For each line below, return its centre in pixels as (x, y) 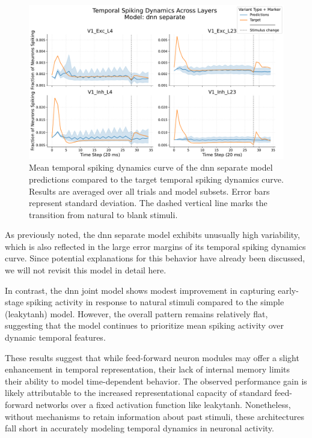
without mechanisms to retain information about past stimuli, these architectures (155, 416)
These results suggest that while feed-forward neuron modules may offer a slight (152, 357)
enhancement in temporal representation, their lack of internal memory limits (148, 369)
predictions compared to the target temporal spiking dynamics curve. (156, 179)
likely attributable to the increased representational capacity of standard (139, 393)
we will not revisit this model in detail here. (86, 270)
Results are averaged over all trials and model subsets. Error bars (149, 191)
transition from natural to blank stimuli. (103, 214)
